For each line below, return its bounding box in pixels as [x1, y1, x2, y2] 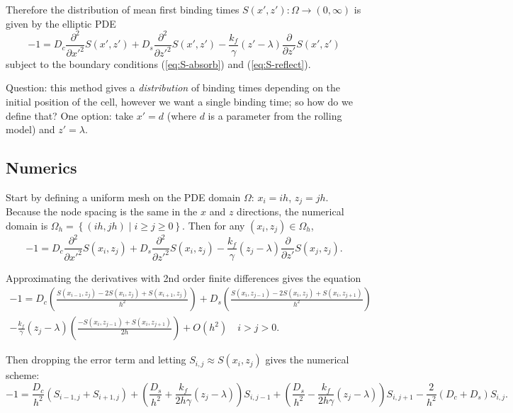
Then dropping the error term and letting [6, 352, 186, 367]
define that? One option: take [6, 108, 134, 123]
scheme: [6, 368, 40, 383]
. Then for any [182, 217, 245, 232]
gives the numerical [265, 352, 349, 367]
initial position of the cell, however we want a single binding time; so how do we [6, 94, 353, 108]
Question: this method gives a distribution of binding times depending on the [6, 80, 341, 95]
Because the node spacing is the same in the [6, 204, 198, 219]
